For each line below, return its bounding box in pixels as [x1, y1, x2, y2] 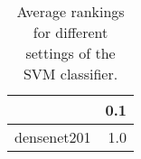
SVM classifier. [23, 63, 118, 84]
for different [33, 22, 108, 42]
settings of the [25, 42, 116, 63]
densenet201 [14, 126, 91, 147]
